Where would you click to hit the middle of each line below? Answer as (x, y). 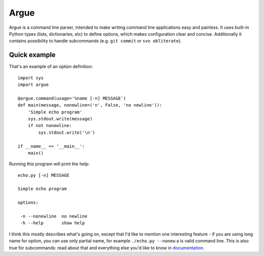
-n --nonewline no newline (54, 216)
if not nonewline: (50, 126)
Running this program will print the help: (49, 164)
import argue (33, 85)
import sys (31, 78)
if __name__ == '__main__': (51, 146)
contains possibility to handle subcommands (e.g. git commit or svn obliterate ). (95, 41)
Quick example (32, 55)
